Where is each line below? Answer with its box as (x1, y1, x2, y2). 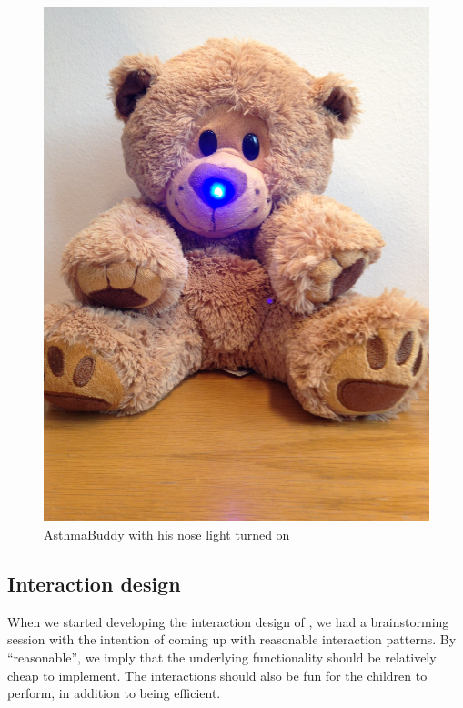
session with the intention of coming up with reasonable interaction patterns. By (7, 630, 457, 649)
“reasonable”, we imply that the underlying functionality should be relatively (7, 647, 437, 666)
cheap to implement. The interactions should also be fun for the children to (7, 665, 428, 684)
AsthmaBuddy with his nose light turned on (44, 524, 290, 543)
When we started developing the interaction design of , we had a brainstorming (7, 612, 449, 631)
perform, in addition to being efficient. (7, 683, 221, 703)
